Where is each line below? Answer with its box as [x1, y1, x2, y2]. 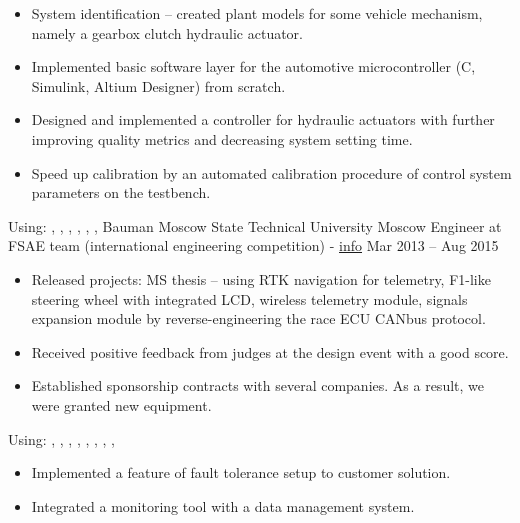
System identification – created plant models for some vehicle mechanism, [31, 3, 483, 23]
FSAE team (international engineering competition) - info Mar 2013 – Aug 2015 [8, 235, 499, 256]
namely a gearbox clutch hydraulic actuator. [31, 22, 303, 43]
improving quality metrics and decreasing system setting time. [31, 128, 413, 149]
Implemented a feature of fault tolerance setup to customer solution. [31, 462, 451, 483]
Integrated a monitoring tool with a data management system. [31, 495, 415, 516]
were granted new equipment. [31, 394, 212, 415]
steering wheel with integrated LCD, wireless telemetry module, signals [31, 288, 468, 309]
